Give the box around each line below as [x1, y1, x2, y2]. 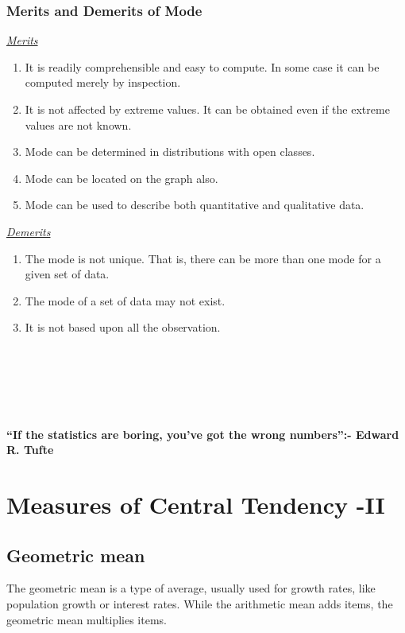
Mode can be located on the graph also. [25, 169, 218, 186]
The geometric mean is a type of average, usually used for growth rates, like [6, 580, 376, 596]
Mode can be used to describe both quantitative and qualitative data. [25, 196, 364, 213]
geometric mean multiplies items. [6, 611, 167, 627]
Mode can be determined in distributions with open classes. [25, 143, 315, 160]
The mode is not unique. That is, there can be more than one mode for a [25, 250, 381, 266]
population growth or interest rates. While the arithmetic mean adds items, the [6, 596, 393, 612]
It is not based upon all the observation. [25, 319, 221, 336]
